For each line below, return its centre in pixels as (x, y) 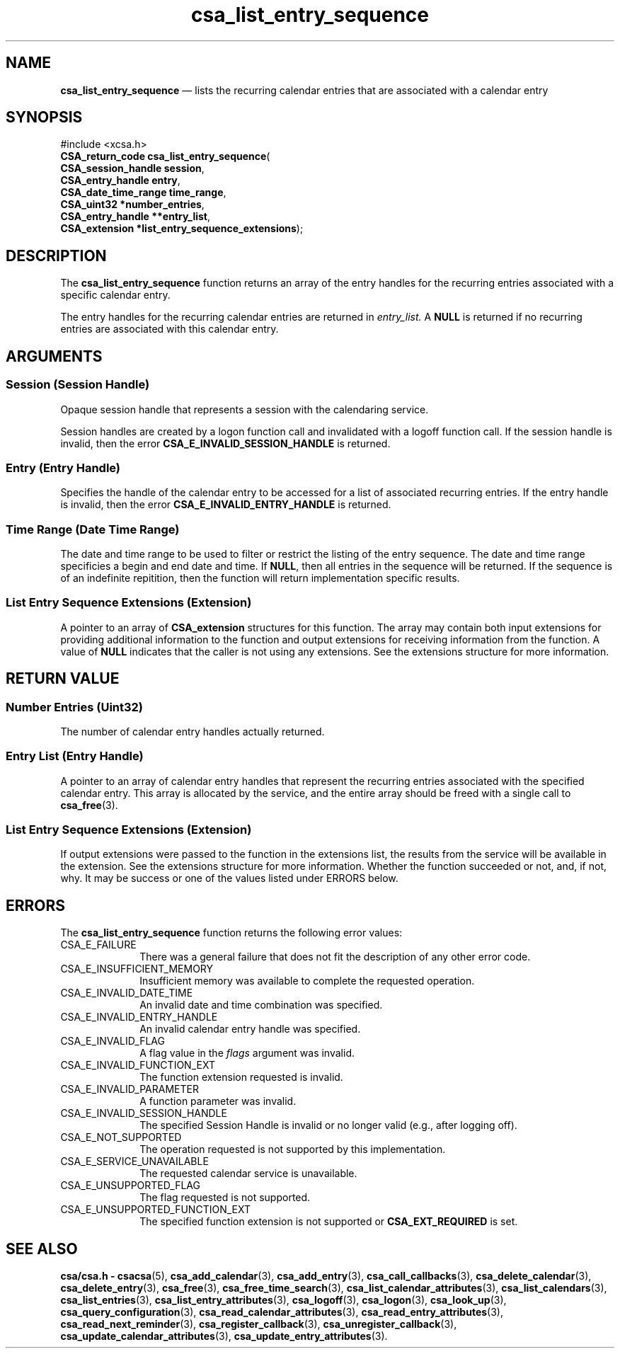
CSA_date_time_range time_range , (143, 193)
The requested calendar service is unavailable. (248, 1174)
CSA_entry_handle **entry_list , (136, 217)
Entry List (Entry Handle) (75, 756)
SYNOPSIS (44, 117)
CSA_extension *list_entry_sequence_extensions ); (182, 229)
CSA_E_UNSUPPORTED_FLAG (130, 1186)
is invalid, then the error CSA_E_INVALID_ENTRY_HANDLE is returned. (226, 505)
